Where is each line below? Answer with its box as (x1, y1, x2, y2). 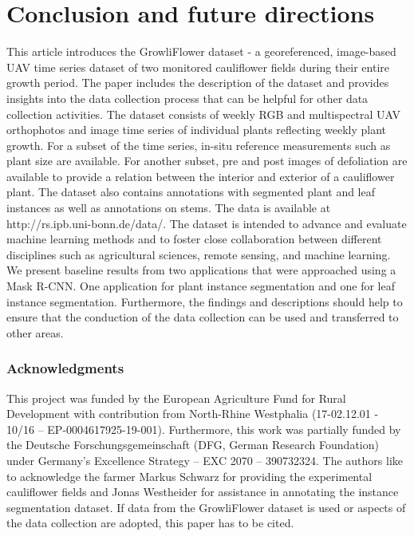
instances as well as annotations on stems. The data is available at (6, 199, 331, 216)
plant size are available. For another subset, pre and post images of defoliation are (6, 152, 408, 169)
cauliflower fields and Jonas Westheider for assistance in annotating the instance (6, 483, 399, 500)
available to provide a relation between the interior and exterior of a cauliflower (6, 167, 395, 184)
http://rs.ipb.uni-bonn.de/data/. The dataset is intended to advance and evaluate (6, 215, 407, 231)
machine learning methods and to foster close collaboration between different (6, 231, 382, 247)
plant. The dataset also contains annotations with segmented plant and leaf (6, 183, 375, 200)
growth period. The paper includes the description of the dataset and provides (6, 74, 389, 91)
